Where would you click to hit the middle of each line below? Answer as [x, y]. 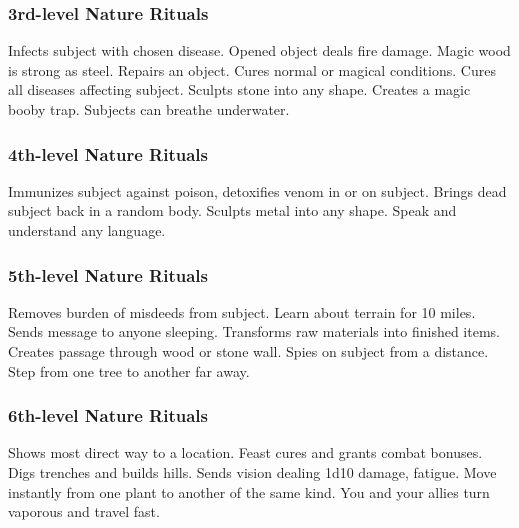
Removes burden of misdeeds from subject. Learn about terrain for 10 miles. [242, 311]
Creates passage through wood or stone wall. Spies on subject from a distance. [248, 351]
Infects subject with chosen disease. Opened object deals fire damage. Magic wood [259, 50]
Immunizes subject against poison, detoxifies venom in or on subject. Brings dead [257, 190]
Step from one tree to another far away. [129, 370]
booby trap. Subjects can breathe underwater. [149, 109]
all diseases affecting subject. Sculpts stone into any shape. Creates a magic [239, 89]
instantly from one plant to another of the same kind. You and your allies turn [249, 491]
